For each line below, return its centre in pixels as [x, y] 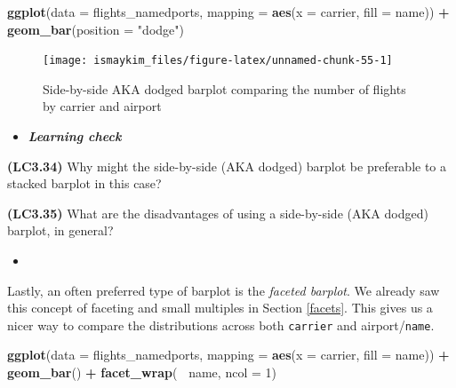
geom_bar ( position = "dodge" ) [96, 29]
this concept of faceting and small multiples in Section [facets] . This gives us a [220, 308]
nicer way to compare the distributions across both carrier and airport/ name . [221, 325]
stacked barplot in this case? [84, 183]
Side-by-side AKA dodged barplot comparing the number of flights [224, 88]
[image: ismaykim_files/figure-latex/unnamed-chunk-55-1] [218, 61]
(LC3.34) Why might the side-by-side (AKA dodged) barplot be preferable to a [227, 166]
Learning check [75, 136]
